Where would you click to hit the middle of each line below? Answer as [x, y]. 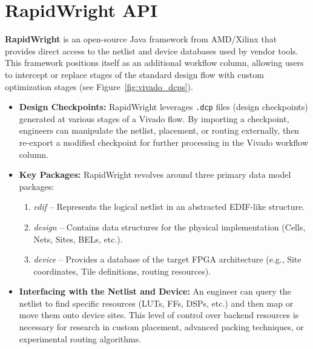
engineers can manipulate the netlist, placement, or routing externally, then [159, 130]
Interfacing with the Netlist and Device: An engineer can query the [155, 291]
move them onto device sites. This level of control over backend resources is [159, 315]
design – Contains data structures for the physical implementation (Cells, [170, 227]
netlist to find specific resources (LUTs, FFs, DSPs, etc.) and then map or [156, 303]
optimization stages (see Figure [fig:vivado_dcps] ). [99, 86]
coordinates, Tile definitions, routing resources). [122, 271]
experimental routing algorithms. [80, 338]
